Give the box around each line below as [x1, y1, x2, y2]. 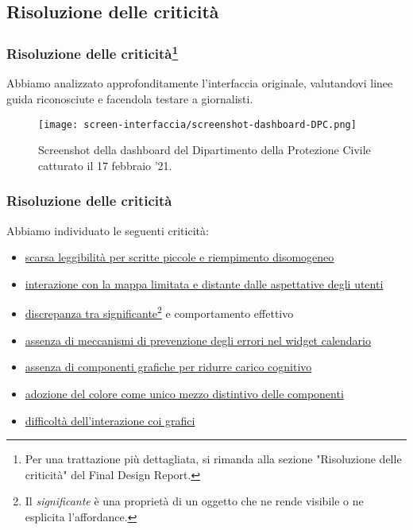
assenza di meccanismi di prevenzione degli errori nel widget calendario [25, 331, 371, 348]
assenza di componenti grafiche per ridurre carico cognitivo [25, 358, 312, 375]
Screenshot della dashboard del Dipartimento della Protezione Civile [38, 141, 371, 158]
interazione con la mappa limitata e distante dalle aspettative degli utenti [25, 275, 384, 292]
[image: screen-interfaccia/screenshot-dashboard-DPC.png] [38, 118, 357, 130]
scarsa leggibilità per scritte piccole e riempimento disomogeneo [25, 249, 334, 265]
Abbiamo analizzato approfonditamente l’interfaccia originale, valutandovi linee [6, 75, 393, 91]
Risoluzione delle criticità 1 [6, 41, 179, 64]
